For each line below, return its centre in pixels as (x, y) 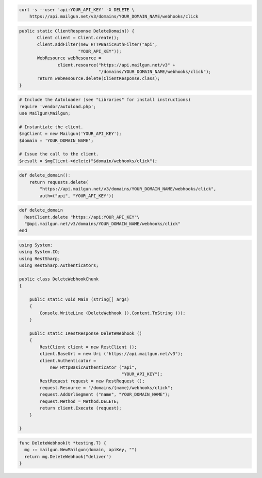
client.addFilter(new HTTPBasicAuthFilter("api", (97, 44)
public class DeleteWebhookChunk (59, 279)
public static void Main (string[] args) (79, 299)
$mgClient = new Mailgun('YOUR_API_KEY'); (70, 134)
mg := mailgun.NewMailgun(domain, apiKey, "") (81, 450)
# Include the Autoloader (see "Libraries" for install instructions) (105, 100)
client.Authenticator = (68, 360)
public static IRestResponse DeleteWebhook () (86, 333)
